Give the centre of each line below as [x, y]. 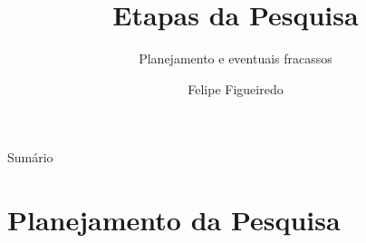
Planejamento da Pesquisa [174, 220]
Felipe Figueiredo [236, 88]
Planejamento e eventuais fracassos [236, 58]
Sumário [30, 157]
